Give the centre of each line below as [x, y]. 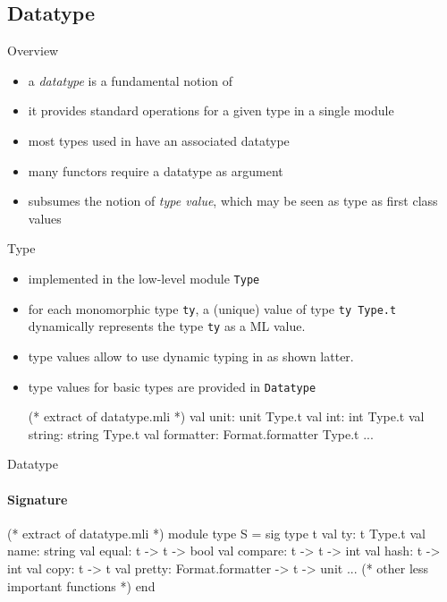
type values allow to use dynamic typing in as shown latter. [191, 356]
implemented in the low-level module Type [144, 278]
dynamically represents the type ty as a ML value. [167, 326]
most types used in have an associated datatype [159, 140]
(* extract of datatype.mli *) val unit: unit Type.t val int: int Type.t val [226, 416]
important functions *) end [81, 585]
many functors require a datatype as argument [156, 170]
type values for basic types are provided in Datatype [172, 386]
